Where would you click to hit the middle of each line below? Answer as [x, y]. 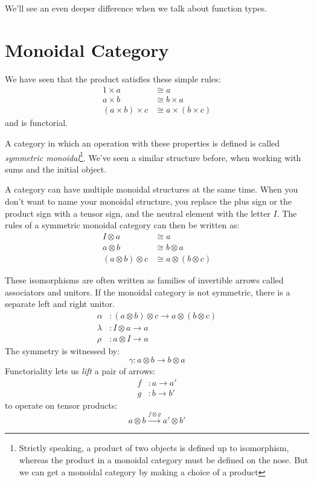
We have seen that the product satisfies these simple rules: [113, 78]
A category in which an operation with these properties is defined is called [143, 143]
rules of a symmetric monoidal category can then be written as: [122, 225]
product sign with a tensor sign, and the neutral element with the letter [138, 213]
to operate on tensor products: [61, 405]
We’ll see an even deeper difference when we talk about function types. [136, 8]
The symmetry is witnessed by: [62, 350]
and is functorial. [36, 123]
